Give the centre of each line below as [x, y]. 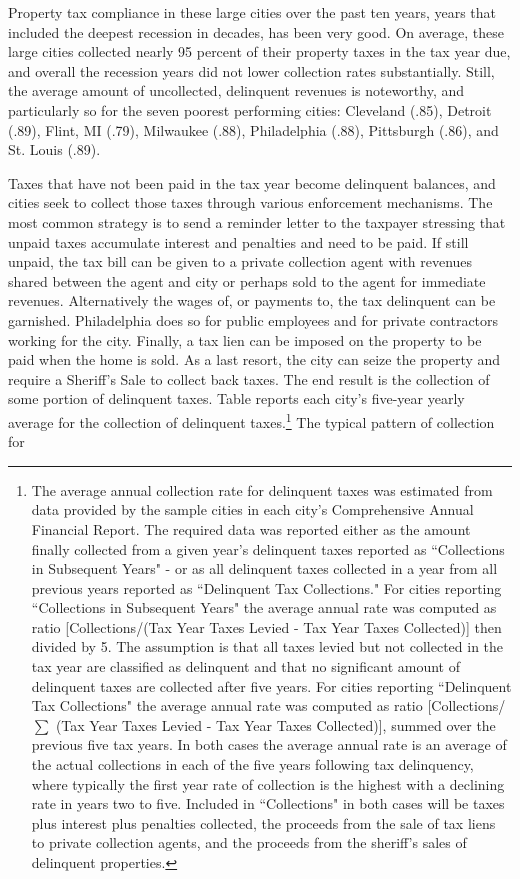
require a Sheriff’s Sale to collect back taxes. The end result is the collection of [249, 378]
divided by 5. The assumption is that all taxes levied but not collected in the [267, 646]
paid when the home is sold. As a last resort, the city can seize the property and [254, 359]
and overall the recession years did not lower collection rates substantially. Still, [251, 70]
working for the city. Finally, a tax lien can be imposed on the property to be [245, 339]
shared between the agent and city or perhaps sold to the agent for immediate [247, 280]
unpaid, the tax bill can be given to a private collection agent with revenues [240, 261]
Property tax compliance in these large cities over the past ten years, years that [252, 12]
